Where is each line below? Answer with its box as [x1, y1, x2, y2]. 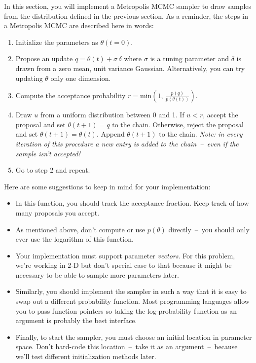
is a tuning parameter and [150, 53, 229, 64]
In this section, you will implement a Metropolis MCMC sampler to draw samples [4, 1, 252, 11]
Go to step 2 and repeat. [15, 165, 90, 175]
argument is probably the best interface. [15, 315, 137, 326]
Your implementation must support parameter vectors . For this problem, [15, 250, 235, 260]
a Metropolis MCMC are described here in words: [4, 20, 154, 31]
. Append [96, 129, 125, 139]
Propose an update [15, 53, 73, 64]
